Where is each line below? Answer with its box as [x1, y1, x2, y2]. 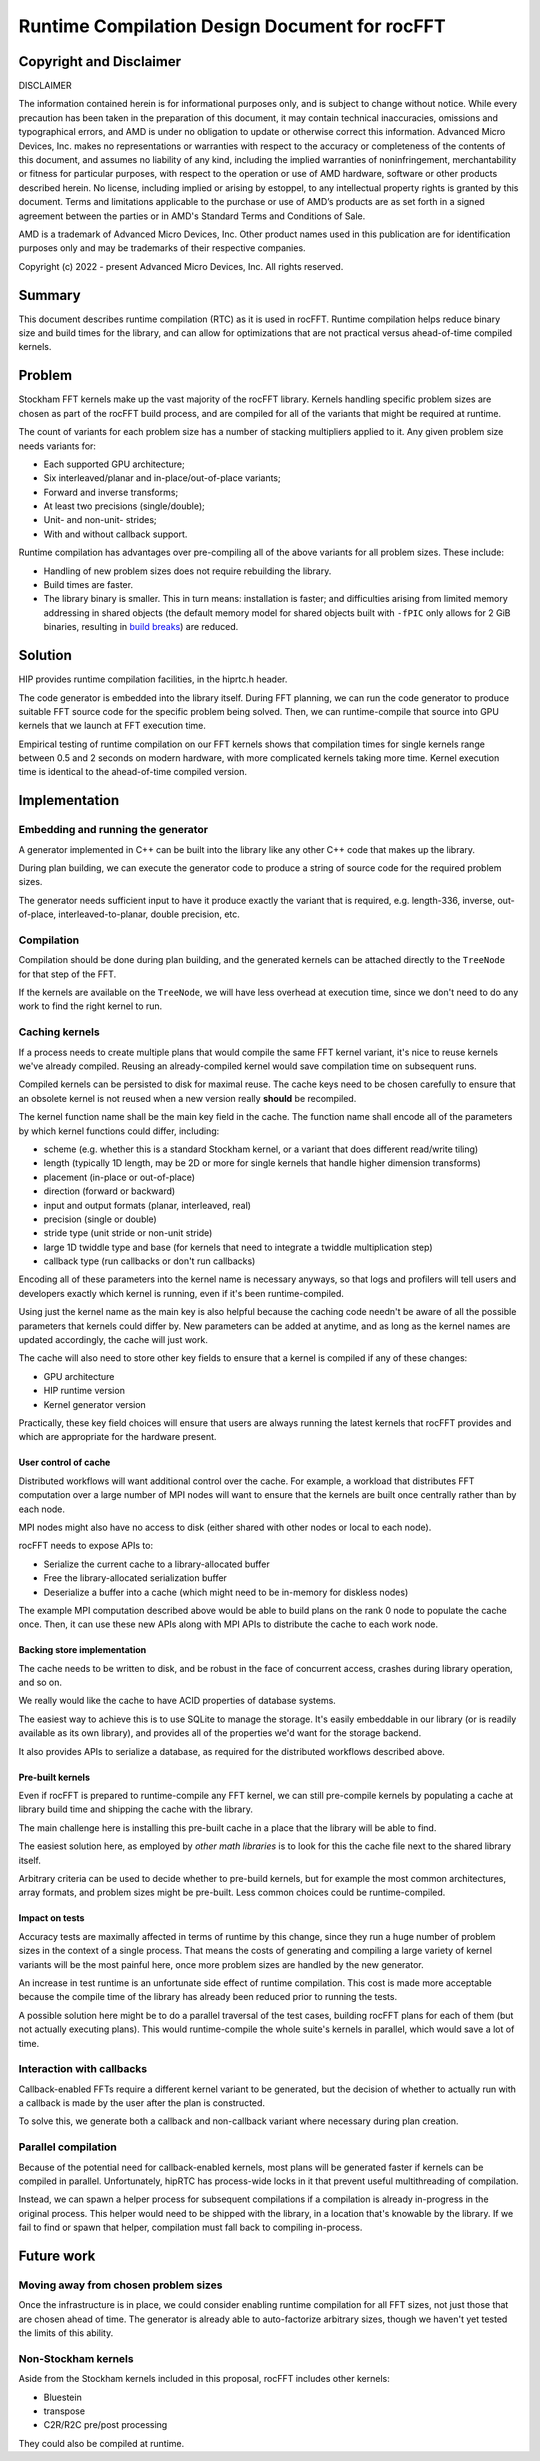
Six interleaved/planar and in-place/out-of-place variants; [43, 472, 281, 484]
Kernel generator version [43, 1398, 147, 1410]
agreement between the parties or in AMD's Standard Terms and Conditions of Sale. [18, 210, 366, 222]
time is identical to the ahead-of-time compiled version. [18, 766, 247, 778]
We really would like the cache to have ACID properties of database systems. [18, 1695, 337, 1707]
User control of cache [18, 1456, 111, 1469]
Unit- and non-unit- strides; [43, 514, 157, 526]
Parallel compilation [18, 2140, 117, 2154]
